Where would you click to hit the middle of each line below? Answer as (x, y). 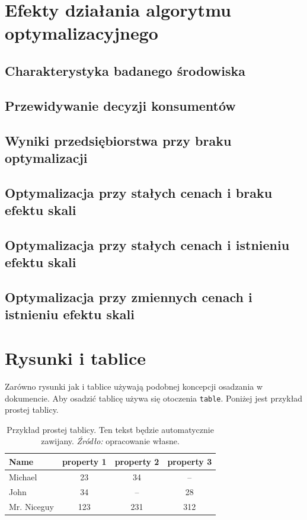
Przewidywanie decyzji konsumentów (120, 105)
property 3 (190, 461)
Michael (23, 476)
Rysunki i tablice (76, 358)
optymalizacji (46, 157)
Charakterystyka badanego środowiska (125, 70)
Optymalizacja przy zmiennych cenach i (129, 297)
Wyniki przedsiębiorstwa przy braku (118, 140)
